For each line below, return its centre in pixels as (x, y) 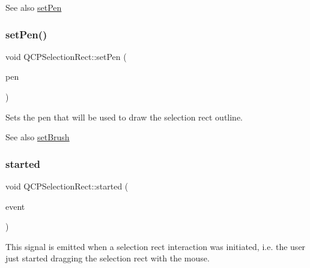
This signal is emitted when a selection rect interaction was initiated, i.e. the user (156, 246)
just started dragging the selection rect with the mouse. (108, 258)
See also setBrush (38, 137)
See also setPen (34, 7)
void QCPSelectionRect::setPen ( (66, 56)
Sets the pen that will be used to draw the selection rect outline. (124, 117)
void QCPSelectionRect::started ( (67, 186)
